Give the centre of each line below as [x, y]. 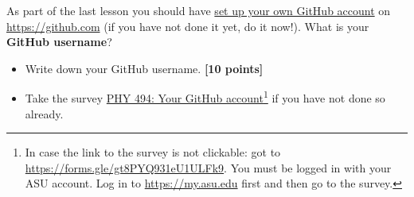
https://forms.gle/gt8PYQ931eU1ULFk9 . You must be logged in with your [208, 167]
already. [44, 113]
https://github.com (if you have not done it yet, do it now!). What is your [188, 26]
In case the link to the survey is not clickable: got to [153, 152]
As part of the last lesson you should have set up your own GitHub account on [199, 10]
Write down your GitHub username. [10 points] [144, 68]
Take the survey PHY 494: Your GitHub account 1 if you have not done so [205, 97]
